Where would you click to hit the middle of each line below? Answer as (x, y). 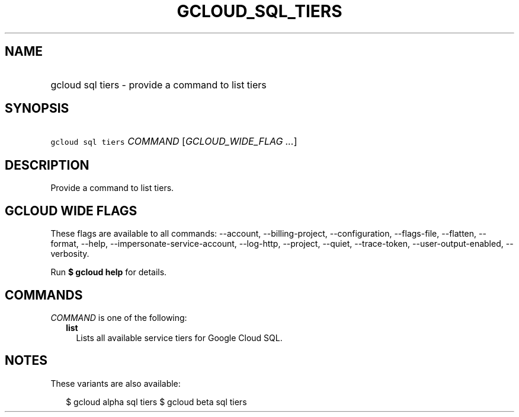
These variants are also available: (116, 383)
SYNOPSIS (37, 109)
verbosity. (70, 254)
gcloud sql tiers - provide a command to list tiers (158, 85)
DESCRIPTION (47, 165)
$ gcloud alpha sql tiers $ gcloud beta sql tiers (156, 402)
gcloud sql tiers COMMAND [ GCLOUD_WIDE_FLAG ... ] (174, 141)
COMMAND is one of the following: (119, 317)
